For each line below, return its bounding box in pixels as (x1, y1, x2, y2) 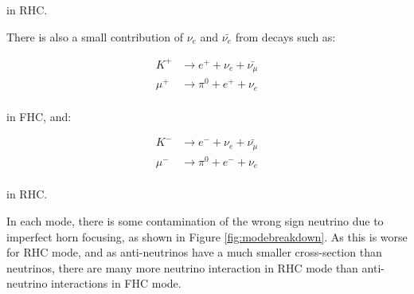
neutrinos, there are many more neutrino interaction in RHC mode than (6, 259, 358, 276)
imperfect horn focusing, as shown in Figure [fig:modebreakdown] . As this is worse (6, 228, 408, 245)
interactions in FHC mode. (51, 275, 182, 292)
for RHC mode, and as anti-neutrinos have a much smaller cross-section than (6, 244, 382, 261)
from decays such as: (235, 28, 336, 45)
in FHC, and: (6, 108, 72, 124)
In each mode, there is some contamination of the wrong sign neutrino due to (6, 213, 384, 229)
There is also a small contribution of (6, 28, 183, 45)
